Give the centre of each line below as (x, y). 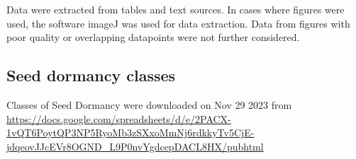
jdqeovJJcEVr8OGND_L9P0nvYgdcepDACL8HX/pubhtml (135, 146)
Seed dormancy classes (91, 75)
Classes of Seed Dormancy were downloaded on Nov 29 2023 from (149, 104)
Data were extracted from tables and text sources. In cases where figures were (176, 9)
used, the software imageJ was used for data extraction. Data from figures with (178, 23)
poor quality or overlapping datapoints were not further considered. (153, 37)
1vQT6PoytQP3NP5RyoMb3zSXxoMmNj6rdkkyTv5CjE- (130, 132)
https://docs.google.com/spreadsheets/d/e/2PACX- (119, 118)
